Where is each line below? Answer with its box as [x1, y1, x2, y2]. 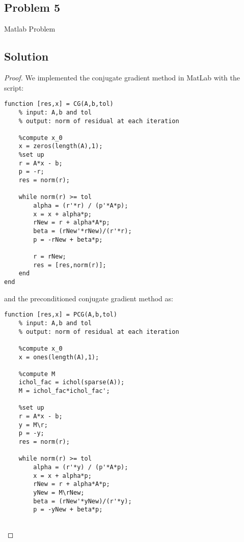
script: [4, 82, 24, 93]
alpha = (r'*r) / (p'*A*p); [33, 202, 128, 210]
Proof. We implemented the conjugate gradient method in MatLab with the [4, 72, 240, 82]
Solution [4, 48, 49, 64]
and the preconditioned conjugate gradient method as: [4, 293, 173, 303]
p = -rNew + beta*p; [33, 236, 103, 243]
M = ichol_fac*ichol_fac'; [18, 387, 110, 395]
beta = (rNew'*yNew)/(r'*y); [33, 497, 132, 505]
